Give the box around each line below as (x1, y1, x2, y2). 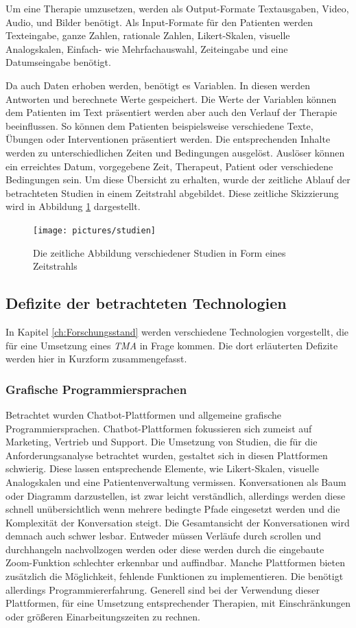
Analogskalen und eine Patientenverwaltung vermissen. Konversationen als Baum (5, 474, 346, 489)
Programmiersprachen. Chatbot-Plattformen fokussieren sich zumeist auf (5, 421, 312, 435)
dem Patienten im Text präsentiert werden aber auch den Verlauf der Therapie (5, 105, 337, 119)
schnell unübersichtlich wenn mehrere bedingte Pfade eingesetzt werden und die (5, 502, 340, 516)
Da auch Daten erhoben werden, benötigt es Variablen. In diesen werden (5, 78, 311, 92)
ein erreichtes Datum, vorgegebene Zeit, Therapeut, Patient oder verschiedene (5, 159, 333, 173)
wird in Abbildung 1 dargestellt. (5, 199, 141, 213)
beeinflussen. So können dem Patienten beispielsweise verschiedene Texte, (5, 118, 313, 132)
